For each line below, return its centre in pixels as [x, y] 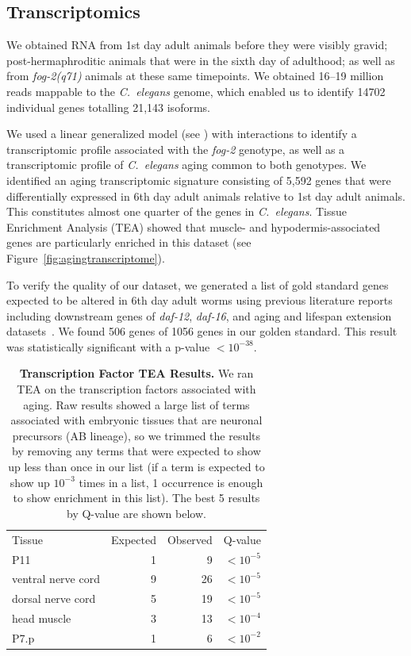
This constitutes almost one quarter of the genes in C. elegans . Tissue [177, 211]
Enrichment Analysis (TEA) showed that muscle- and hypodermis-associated [194, 226]
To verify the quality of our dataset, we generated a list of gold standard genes [198, 284]
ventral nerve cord [56, 579]
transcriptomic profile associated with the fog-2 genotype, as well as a [176, 149]
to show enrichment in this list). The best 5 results [136, 498]
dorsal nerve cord [54, 598]
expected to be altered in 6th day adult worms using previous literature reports [200, 300]
